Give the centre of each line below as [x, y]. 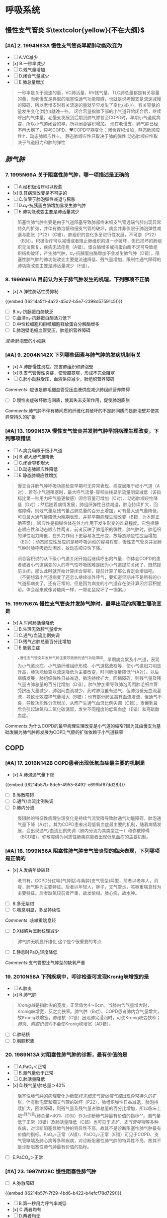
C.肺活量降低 [32, 1079]
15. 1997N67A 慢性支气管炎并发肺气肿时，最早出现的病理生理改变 [83, 603]
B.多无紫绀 [23, 903]
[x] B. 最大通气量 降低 [33, 456]
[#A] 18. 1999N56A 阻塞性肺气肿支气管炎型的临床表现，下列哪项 [83, 851]
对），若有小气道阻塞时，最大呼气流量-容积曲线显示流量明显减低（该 [87, 492]
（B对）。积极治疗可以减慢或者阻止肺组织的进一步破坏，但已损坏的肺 [87, 241]
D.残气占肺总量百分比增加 [45, 642]
